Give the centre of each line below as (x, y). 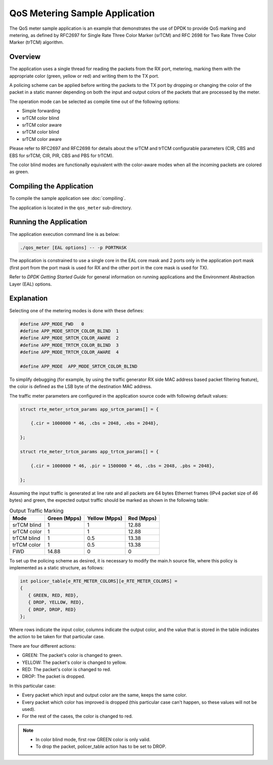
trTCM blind (26, 538)
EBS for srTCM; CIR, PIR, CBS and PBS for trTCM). (61, 155)
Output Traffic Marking (36, 510)
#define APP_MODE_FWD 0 (52, 324)
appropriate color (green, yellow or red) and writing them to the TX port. (84, 76)
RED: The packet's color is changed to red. (66, 669)
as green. (19, 172)
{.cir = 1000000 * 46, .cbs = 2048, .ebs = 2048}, (95, 423)
